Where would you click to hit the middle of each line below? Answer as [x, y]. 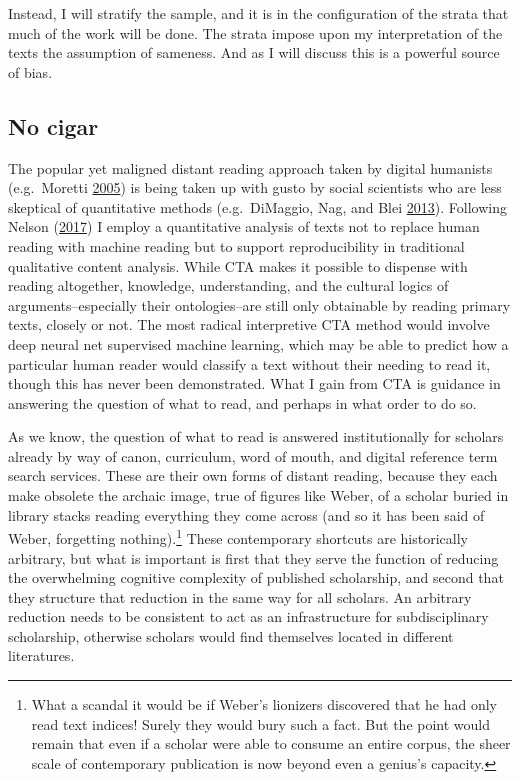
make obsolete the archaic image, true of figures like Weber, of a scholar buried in [258, 495]
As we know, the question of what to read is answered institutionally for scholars [256, 436]
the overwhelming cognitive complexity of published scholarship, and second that [256, 577]
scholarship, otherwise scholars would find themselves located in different [231, 635]
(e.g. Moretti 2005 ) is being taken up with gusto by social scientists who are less [255, 187]
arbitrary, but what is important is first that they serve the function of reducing [253, 557]
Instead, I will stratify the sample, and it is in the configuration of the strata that [258, 13]
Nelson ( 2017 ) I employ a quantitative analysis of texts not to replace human [244, 226]
